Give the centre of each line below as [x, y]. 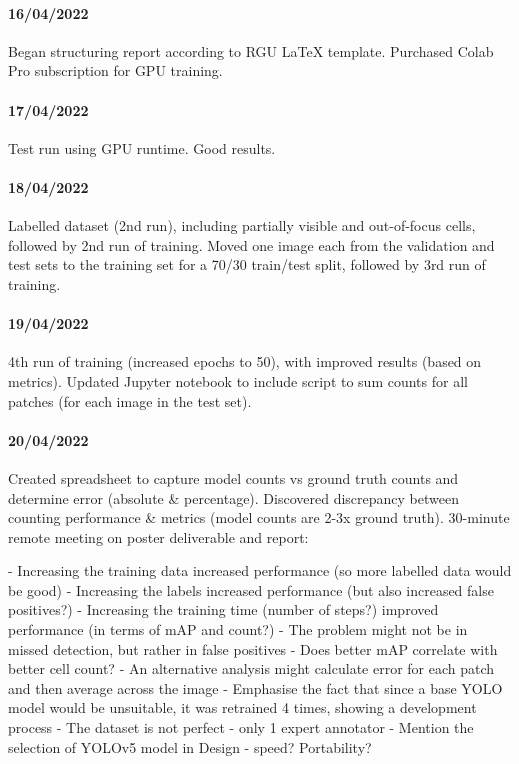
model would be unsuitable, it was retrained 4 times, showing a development [242, 707]
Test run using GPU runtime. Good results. [142, 147]
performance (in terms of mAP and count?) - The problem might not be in [238, 629]
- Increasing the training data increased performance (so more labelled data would [260, 570]
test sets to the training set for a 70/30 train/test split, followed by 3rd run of [247, 264]
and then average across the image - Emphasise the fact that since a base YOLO [255, 687]
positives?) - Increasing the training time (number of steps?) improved [223, 609]
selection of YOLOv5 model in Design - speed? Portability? [190, 746]
